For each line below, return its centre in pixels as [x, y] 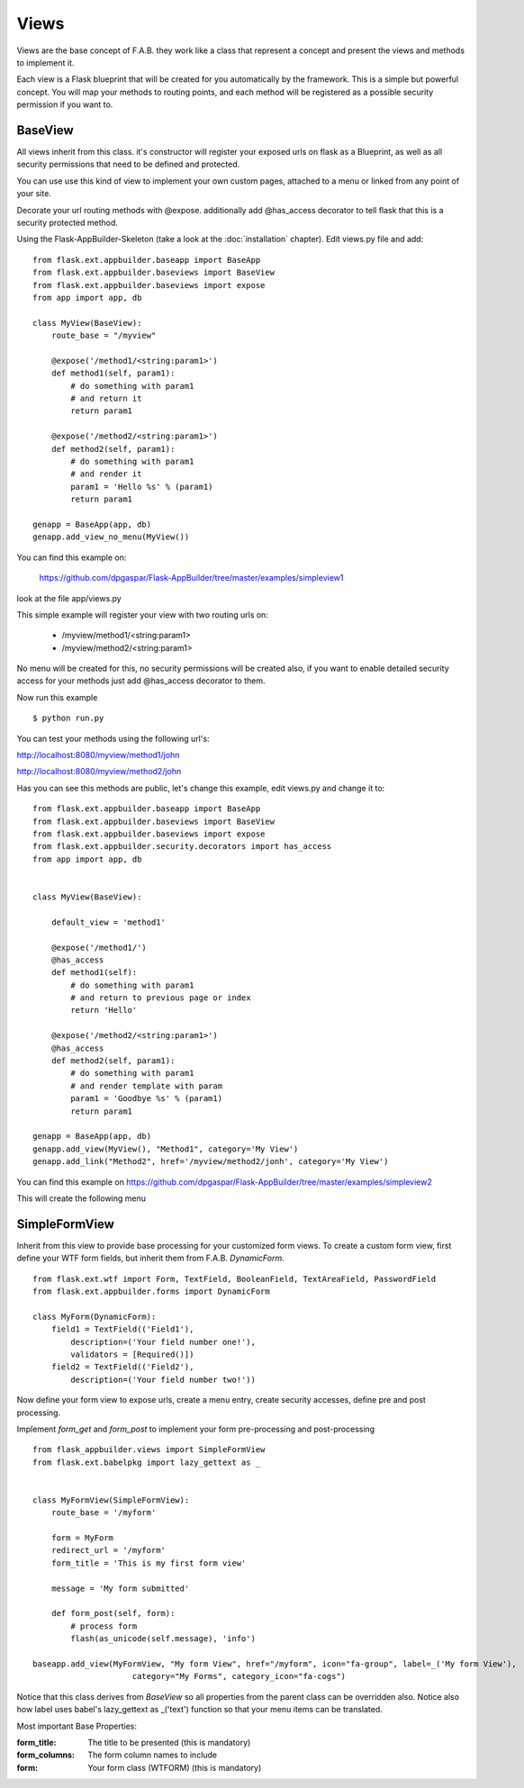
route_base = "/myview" [104, 336]
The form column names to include [153, 1755]
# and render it [106, 474]
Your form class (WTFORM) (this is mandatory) [175, 1767]
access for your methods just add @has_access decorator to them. [141, 681]
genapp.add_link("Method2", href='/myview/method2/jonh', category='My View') [211, 1162]
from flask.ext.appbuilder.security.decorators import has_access [182, 847]
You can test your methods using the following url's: [113, 738]
